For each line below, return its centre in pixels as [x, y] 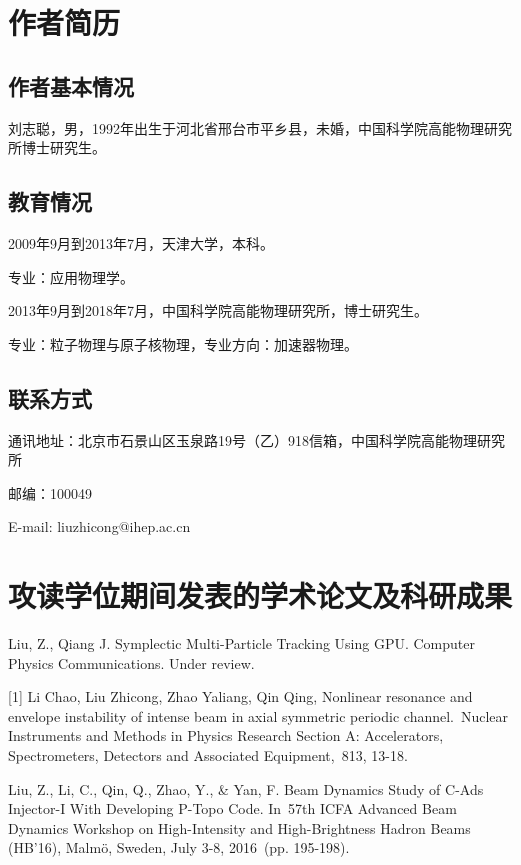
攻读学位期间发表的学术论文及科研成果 [260, 595]
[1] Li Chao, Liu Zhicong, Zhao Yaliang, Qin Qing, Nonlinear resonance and [240, 696]
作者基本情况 [71, 85]
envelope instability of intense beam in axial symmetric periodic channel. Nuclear [258, 715]
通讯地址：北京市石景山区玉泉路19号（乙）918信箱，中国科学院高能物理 [242, 439]
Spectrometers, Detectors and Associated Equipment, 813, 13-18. [208, 755]
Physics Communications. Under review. [131, 662]
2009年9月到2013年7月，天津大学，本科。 [141, 242]
